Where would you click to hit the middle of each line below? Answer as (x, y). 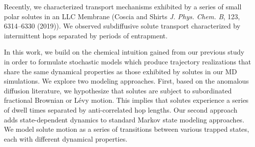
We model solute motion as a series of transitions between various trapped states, (127, 129)
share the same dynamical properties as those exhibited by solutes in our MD (121, 71)
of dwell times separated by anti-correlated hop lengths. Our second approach (121, 109)
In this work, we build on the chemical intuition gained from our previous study (124, 52)
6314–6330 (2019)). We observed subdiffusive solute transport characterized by (122, 26)
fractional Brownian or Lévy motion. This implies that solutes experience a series (126, 100)
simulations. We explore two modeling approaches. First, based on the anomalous (127, 81)
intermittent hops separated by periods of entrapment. (86, 35)
